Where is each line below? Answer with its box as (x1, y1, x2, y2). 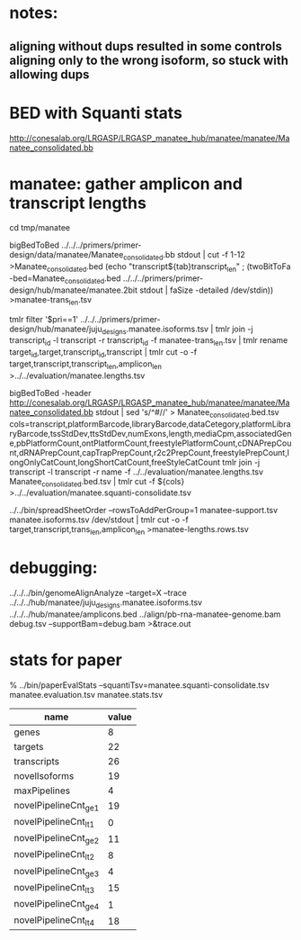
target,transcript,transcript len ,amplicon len (9, 358, 162, 371)
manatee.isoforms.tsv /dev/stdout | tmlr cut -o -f (9, 514, 189, 525)
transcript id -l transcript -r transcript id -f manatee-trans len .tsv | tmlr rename (9, 335, 288, 348)
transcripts (13, 755, 60, 767)
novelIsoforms (13, 769, 75, 782)
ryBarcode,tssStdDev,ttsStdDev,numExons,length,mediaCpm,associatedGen (9, 428, 292, 438)
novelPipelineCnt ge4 (13, 898, 100, 912)
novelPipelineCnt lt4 (13, 914, 95, 928)
